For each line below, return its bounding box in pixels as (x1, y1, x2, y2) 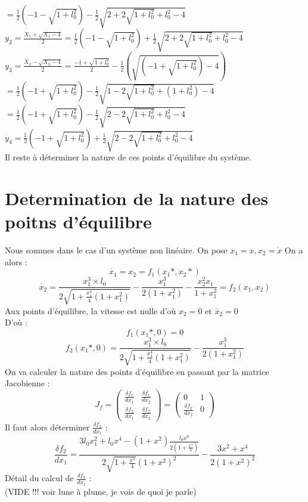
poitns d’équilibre (5, 209, 152, 233)
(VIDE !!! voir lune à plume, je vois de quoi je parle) (5, 485, 197, 497)
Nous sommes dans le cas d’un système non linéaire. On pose (5, 243, 228, 256)
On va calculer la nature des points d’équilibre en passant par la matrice (5, 365, 269, 377)
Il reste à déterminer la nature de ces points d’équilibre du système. (5, 151, 251, 163)
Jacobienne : (5, 377, 50, 389)
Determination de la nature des (5, 185, 269, 210)
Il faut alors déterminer (5, 420, 90, 433)
